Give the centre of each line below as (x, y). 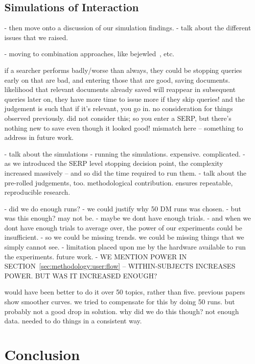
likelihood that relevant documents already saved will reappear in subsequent (120, 89)
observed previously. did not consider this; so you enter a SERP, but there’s (118, 118)
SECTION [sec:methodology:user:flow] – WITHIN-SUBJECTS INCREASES (120, 266)
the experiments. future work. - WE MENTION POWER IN (96, 256)
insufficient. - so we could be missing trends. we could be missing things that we (124, 237)
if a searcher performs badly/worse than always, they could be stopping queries (123, 70)
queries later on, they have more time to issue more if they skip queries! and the (125, 99)
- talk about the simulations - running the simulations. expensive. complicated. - (125, 153)
